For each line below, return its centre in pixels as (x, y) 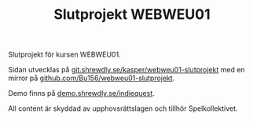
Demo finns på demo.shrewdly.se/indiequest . (81, 93)
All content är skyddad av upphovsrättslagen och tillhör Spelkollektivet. (123, 108)
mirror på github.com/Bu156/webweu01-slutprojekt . (92, 78)
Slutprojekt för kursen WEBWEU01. (64, 55)
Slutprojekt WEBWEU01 (132, 15)
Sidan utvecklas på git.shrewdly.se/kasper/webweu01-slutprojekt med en (126, 70)
